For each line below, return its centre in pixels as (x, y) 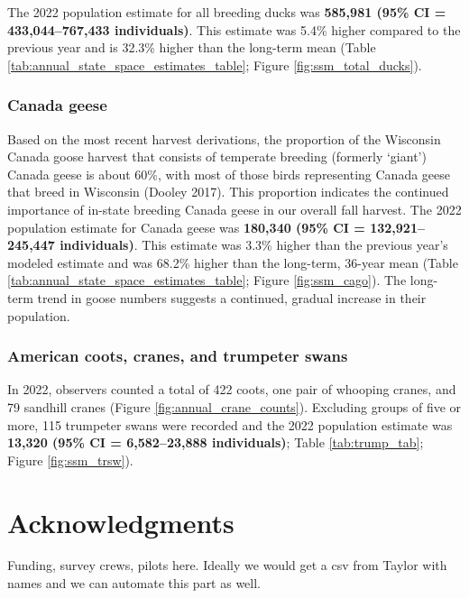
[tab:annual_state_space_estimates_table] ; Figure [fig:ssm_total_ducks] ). (215, 64)
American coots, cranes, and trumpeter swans (178, 356)
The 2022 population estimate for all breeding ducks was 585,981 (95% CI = (227, 12)
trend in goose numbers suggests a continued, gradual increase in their (232, 297)
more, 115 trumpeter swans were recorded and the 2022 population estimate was (230, 424)
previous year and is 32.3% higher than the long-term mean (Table (192, 47)
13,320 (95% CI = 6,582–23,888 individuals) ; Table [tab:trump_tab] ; (216, 442)
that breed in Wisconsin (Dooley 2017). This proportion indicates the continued (228, 192)
